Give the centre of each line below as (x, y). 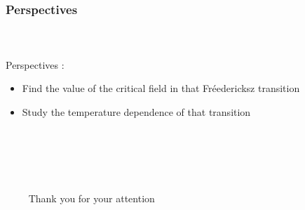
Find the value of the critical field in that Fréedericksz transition (161, 88)
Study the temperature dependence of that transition (136, 111)
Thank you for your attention (91, 198)
